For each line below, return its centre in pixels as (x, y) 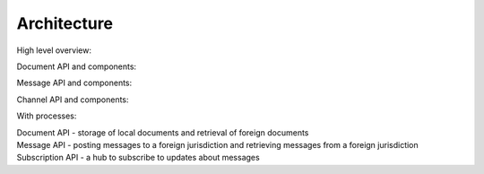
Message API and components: (74, 83)
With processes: (47, 116)
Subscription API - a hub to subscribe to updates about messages (138, 158)
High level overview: (54, 50)
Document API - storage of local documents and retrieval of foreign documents (163, 132)
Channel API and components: (73, 100)
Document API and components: (77, 66)
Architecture (65, 23)
